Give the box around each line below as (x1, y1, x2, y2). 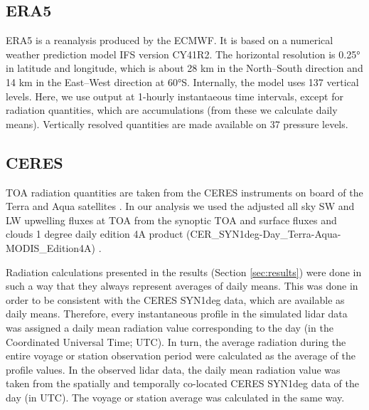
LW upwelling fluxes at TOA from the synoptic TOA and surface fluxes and (6, 212, 337, 227)
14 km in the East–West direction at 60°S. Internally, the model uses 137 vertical (6, 74, 359, 89)
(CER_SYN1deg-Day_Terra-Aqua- (186, 226, 341, 241)
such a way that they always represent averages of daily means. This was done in (6, 278, 358, 293)
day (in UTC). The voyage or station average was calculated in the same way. (6, 389, 345, 404)
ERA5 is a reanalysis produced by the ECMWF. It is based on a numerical (6, 33, 333, 48)
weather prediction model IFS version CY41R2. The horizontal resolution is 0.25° (6, 46, 360, 61)
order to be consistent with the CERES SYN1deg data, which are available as (6, 292, 345, 307)
